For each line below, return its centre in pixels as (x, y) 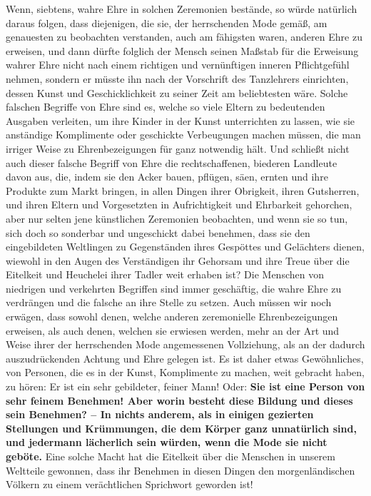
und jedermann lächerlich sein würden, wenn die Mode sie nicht (167, 442)
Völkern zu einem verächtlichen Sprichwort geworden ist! (129, 484)
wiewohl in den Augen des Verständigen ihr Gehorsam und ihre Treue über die (178, 260)
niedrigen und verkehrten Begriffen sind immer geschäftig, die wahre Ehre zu (174, 288)
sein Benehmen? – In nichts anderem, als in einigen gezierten (160, 414)
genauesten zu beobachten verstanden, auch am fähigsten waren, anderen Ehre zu (184, 37)
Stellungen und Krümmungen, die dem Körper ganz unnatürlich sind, (181, 428)
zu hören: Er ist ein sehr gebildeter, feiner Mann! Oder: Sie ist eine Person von (185, 386)
